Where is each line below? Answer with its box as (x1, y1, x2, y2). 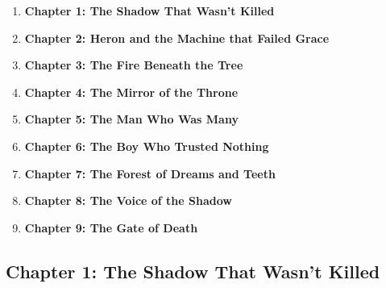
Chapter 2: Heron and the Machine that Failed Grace (24, 29, 330, 46)
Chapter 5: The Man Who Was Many (24, 111, 239, 127)
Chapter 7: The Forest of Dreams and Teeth (24, 165, 276, 182)
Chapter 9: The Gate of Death (24, 219, 198, 236)
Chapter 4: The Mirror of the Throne (24, 83, 239, 100)
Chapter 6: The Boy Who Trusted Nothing (24, 137, 269, 154)
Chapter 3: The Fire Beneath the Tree (24, 56, 243, 73)
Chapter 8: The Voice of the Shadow (24, 192, 232, 209)
